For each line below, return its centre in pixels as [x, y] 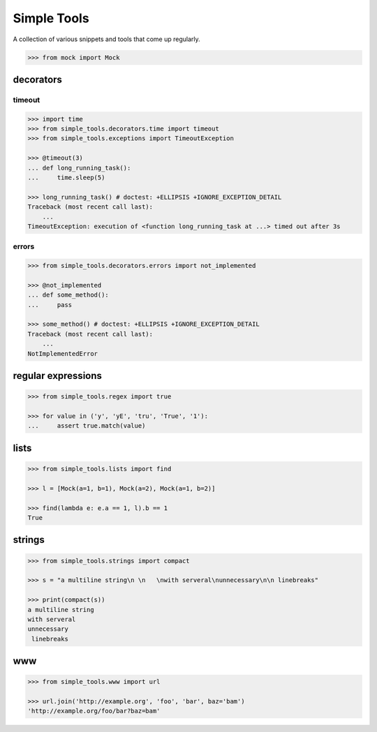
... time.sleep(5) [66, 178]
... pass [50, 305]
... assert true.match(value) [87, 426]
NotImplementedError [62, 353]
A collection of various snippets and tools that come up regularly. [106, 39]
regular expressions [58, 376]
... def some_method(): [68, 295]
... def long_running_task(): [79, 168]
